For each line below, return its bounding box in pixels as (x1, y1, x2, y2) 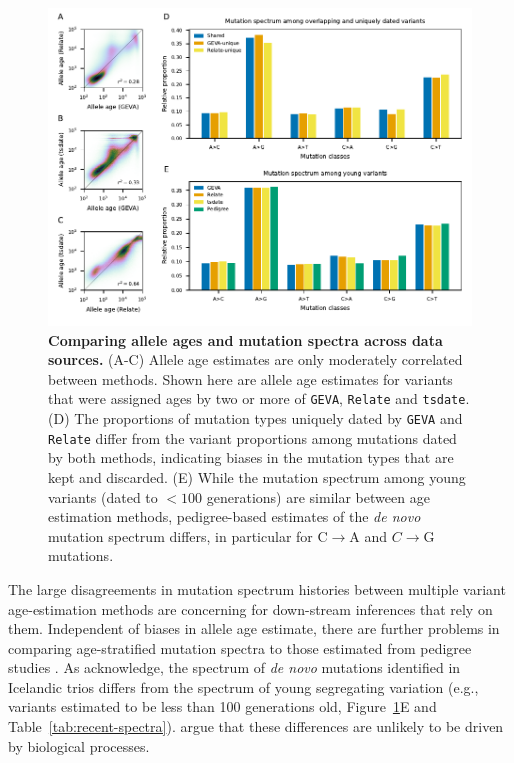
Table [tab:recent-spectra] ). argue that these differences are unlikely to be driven (8, 716, 504, 737)
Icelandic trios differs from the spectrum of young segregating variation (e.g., (8, 676, 479, 697)
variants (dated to (48, 486, 158, 507)
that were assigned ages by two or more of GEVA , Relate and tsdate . (48, 388, 470, 409)
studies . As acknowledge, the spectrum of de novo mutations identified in (8, 657, 461, 678)
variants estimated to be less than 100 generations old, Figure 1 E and (8, 696, 437, 717)
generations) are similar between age (206, 486, 430, 507)
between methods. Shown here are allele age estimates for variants (48, 368, 453, 389)
